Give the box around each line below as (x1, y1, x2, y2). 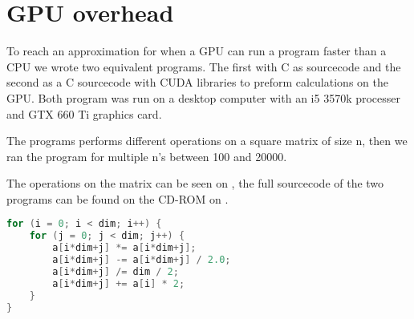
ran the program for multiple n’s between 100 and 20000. (6, 147, 287, 164)
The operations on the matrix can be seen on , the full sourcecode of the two (6, 175, 384, 192)
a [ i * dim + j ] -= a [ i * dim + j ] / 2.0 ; (52, 254, 231, 266)
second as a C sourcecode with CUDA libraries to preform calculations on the (6, 74, 388, 91)
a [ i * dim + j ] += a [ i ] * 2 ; (52, 277, 185, 289)
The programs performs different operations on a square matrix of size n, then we (6, 132, 408, 149)
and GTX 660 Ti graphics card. (6, 105, 162, 122)
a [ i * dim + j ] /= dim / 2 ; (52, 265, 179, 277)
